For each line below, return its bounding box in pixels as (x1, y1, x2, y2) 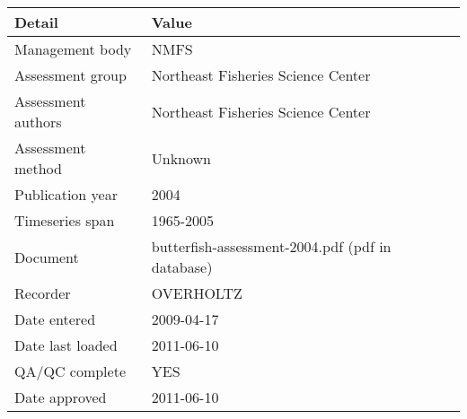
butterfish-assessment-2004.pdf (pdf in (151, 236, 392, 257)
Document (14, 246, 79, 267)
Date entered (14, 309, 96, 329)
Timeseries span (14, 210, 115, 231)
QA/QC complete (14, 361, 126, 381)
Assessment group (14, 65, 127, 85)
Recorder (14, 283, 71, 303)
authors (14, 111, 62, 132)
